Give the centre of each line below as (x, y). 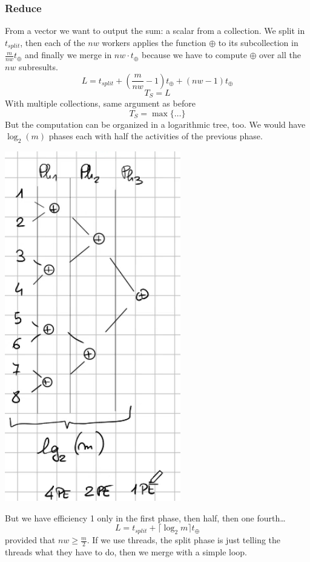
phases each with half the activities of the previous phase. (156, 136)
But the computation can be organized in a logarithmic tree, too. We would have (155, 124)
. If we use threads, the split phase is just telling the (184, 540)
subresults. (38, 67)
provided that (30, 540)
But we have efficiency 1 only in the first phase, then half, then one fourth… (145, 517)
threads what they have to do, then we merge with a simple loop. (126, 551)
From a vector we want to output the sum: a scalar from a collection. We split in (155, 31)
